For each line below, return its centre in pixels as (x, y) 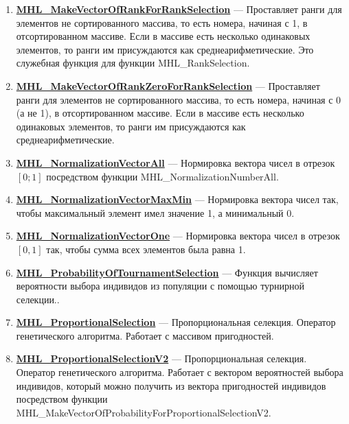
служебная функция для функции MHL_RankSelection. (133, 63)
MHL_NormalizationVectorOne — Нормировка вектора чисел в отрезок (178, 236)
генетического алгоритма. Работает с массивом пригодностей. (145, 335)
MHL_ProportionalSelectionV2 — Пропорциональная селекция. (161, 358)
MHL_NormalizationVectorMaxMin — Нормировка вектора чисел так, (177, 199)
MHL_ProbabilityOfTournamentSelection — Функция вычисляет (167, 272)
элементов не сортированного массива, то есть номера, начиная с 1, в (162, 22)
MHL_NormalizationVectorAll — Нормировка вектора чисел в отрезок (176, 162)
